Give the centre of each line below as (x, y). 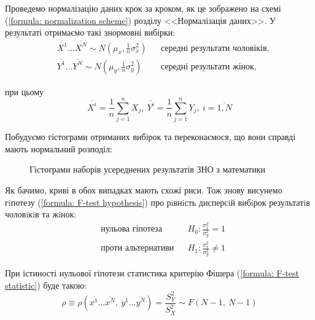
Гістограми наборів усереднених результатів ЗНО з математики (148, 169)
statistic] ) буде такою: (46, 285)
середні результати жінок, (208, 67)
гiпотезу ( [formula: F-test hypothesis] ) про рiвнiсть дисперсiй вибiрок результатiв (157, 202)
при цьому (25, 91)
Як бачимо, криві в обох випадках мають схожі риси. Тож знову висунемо (144, 190)
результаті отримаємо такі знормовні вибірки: (90, 32)
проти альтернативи (138, 248)
